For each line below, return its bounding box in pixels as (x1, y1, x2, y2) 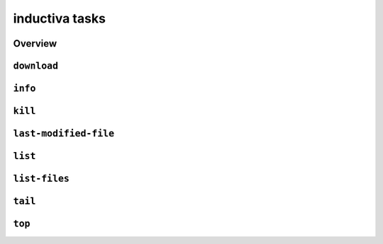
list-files (13, 173, 70, 185)
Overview (13, 37, 57, 50)
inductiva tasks (13, 11, 106, 26)
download (13, 60, 59, 71)
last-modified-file (13, 128, 115, 139)
